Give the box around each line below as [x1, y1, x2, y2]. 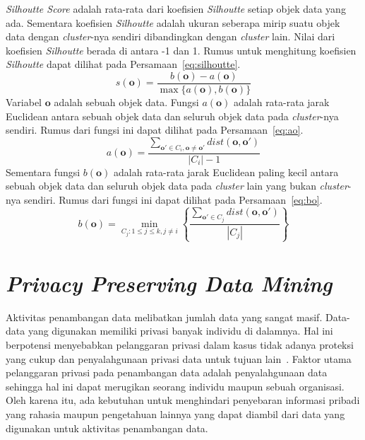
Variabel [6, 95, 42, 110]
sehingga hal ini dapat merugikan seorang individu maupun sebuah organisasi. [6, 378, 345, 393]
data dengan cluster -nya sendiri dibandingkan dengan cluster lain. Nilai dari [6, 29, 335, 44]
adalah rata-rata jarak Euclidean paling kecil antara [114, 164, 339, 179]
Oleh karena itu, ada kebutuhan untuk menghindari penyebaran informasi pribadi [6, 393, 360, 407]
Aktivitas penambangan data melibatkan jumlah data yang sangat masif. [6, 309, 323, 324]
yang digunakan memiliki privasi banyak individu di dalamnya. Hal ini [28, 323, 333, 338]
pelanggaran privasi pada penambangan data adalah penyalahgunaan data [6, 365, 328, 380]
